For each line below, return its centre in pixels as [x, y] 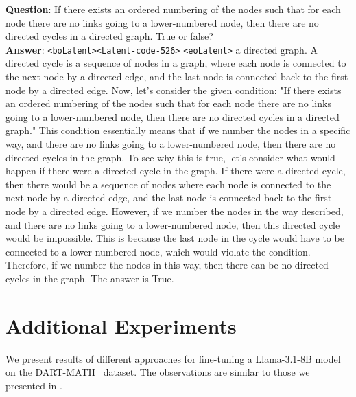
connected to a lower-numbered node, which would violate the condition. [158, 251]
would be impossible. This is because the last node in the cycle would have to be [175, 238]
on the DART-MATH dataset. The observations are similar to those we [158, 372]
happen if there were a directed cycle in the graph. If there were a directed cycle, [176, 171]
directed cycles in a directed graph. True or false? [109, 36]
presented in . [34, 385]
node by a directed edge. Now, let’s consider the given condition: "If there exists [174, 90]
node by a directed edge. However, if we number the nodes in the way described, [175, 211]
